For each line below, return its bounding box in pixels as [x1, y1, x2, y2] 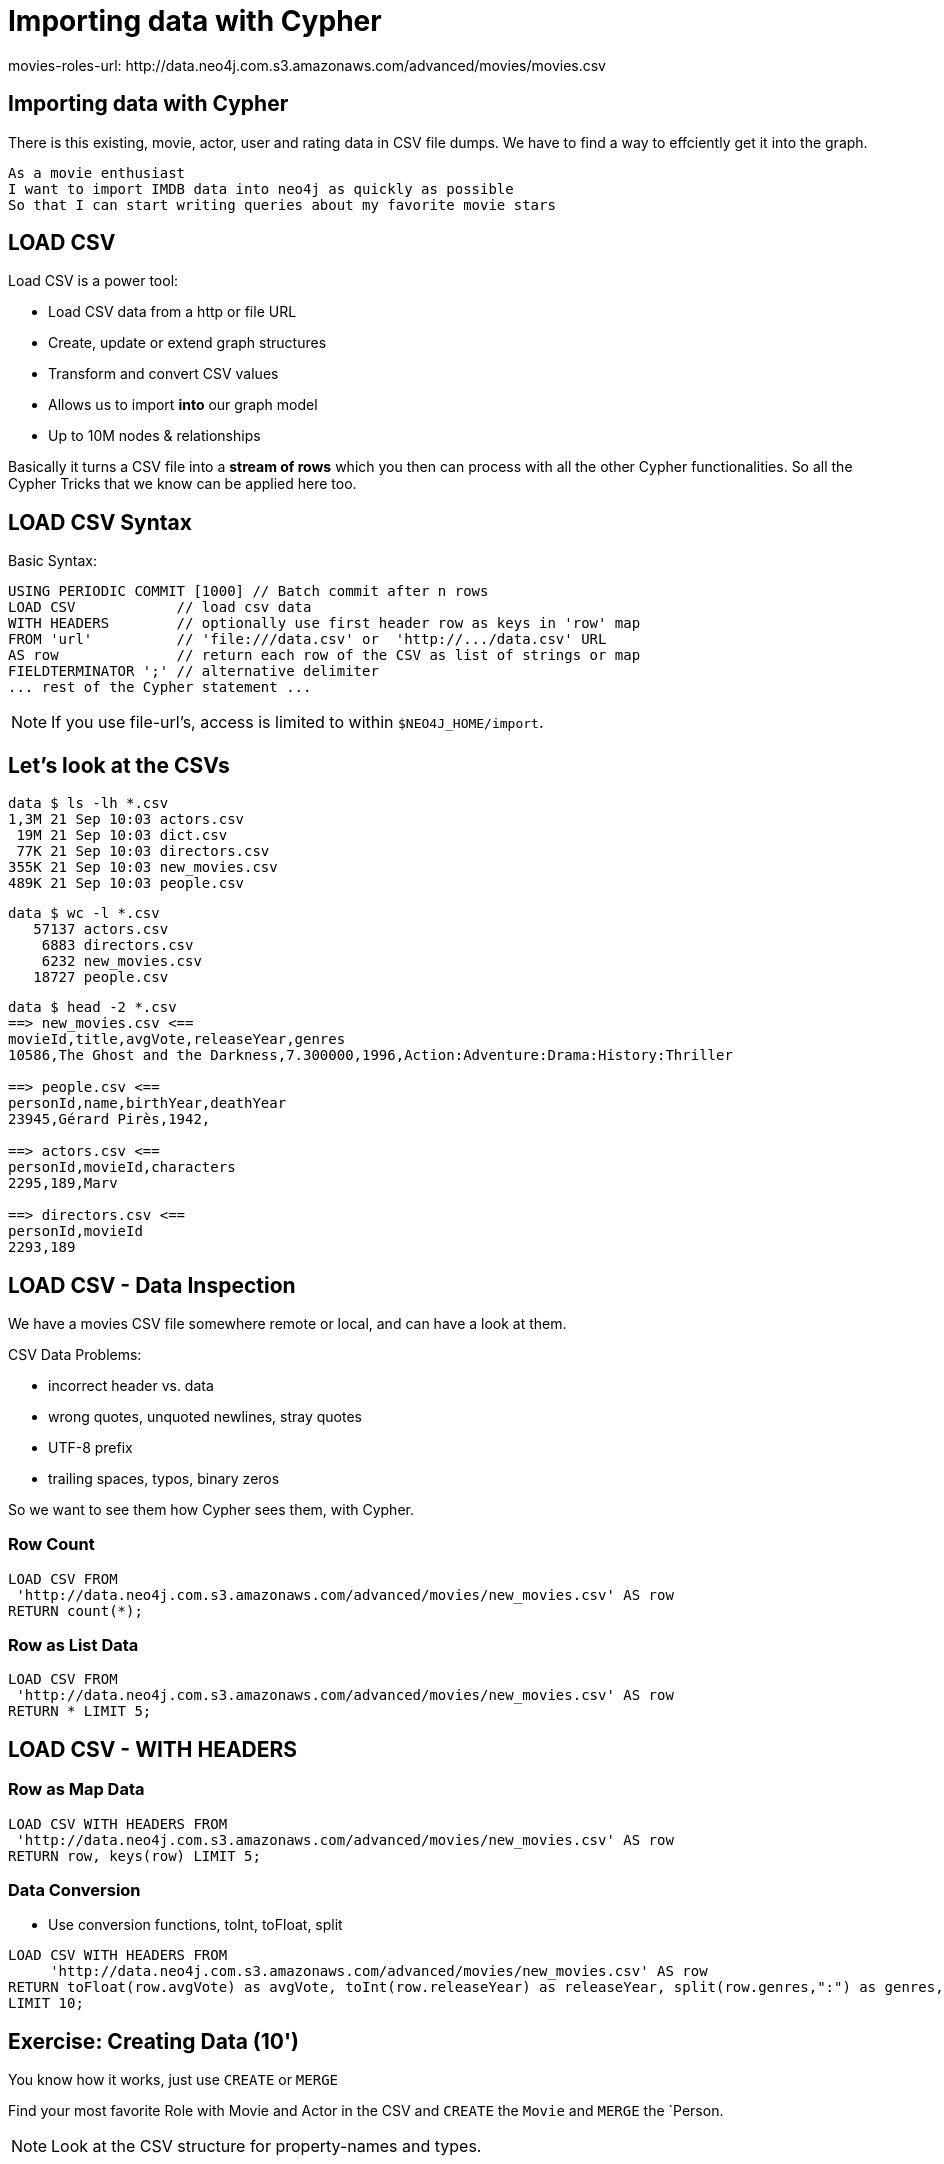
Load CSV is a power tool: [8, 272, 179, 290]
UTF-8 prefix [48, 1438, 133, 1456]
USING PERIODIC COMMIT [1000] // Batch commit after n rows [8, 583, 489, 600]
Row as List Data [8, 1635, 139, 1656]
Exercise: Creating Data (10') [8, 2028, 300, 2054]
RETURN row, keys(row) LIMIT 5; [8, 1847, 261, 1864]
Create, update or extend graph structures [48, 334, 327, 352]
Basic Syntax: [8, 552, 98, 570]
